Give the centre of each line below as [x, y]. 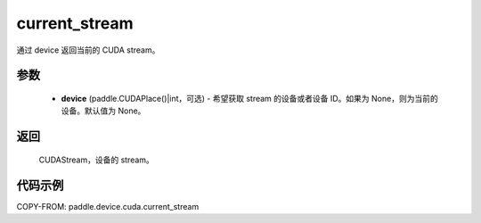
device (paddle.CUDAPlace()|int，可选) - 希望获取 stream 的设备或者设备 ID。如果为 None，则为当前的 [249, 98]
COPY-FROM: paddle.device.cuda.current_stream [108, 206]
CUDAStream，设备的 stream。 [97, 160]
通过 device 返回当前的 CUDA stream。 [88, 50]
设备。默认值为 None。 [103, 111]
